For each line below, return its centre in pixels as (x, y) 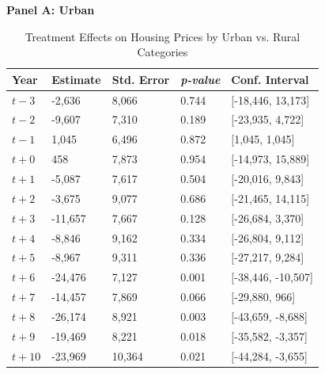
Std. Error (141, 79)
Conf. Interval (270, 79)
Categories (162, 52)
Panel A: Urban (51, 10)
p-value (200, 79)
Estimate (76, 79)
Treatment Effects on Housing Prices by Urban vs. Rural (162, 36)
